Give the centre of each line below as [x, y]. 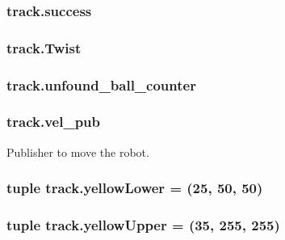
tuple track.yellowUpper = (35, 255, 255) [143, 225]
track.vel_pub [54, 122]
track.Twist [44, 47]
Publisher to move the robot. [78, 152]
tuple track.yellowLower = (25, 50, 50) [135, 188]
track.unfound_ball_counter [101, 84]
